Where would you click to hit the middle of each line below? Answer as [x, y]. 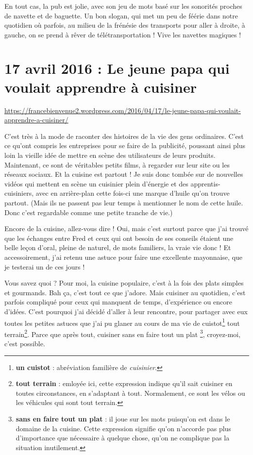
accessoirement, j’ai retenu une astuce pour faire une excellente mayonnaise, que [124, 257]
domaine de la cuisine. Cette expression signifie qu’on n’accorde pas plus [123, 428]
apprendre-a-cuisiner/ [36, 120]
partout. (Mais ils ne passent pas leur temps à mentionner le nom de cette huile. [124, 203]
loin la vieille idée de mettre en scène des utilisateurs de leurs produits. [110, 155]
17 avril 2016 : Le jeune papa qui [117, 68]
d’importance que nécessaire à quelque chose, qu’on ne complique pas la [123, 438]
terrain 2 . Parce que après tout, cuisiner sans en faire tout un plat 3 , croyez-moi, [123, 333]
